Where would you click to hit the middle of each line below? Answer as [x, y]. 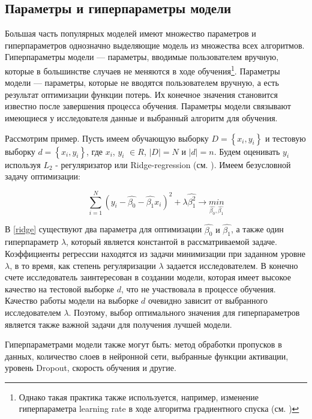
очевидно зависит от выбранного [208, 300]
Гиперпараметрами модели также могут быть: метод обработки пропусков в [143, 344]
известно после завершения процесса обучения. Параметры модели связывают [148, 106]
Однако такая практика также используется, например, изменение [139, 396]
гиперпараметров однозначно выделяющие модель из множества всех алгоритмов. [155, 45]
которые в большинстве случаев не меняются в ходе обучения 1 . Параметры [142, 70]
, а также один [257, 229]
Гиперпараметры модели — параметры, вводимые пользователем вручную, [142, 57]
